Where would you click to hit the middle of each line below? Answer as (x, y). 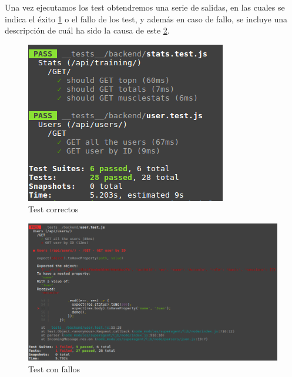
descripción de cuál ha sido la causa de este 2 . (87, 30)
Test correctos (53, 209)
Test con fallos (54, 369)
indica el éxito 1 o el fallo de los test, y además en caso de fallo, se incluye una (146, 19)
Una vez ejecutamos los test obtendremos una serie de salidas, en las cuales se (145, 7)
